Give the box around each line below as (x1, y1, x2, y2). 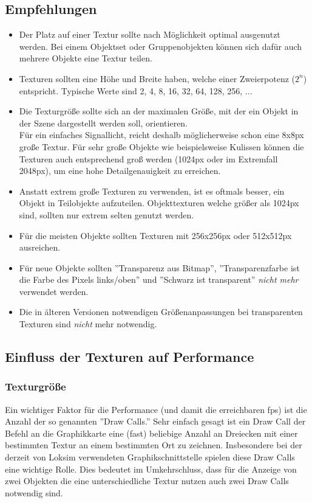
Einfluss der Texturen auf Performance (5, 347, 254, 366)
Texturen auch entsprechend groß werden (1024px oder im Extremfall (19, 152, 278, 165)
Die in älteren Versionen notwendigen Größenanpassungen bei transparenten (19, 305, 303, 318)
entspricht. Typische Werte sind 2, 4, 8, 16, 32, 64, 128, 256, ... (19, 84, 253, 97)
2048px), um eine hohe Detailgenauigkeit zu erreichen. (19, 164, 221, 177)
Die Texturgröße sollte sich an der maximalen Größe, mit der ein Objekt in (19, 105, 299, 117)
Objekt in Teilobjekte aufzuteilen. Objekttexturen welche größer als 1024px (19, 196, 299, 209)
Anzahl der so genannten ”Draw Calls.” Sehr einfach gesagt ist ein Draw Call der (5, 415, 306, 428)
